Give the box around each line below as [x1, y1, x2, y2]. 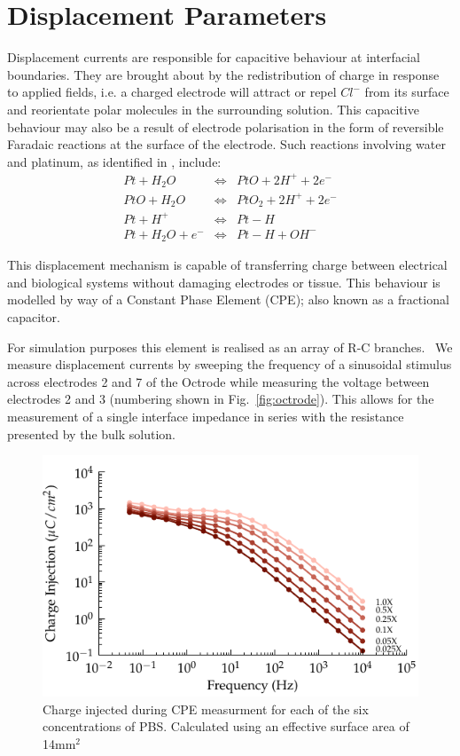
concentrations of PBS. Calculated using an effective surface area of [43, 717, 409, 736]
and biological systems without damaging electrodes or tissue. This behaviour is [7, 272, 441, 291]
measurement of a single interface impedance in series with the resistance [7, 407, 404, 426]
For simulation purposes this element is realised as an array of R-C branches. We [7, 337, 453, 356]
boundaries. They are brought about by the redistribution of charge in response [7, 65, 440, 83]
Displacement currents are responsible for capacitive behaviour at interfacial [7, 48, 420, 67]
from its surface [364, 83, 449, 101]
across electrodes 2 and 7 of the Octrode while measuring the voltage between [7, 372, 430, 390]
